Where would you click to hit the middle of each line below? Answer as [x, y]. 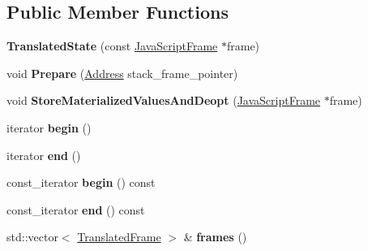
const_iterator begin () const [81, 182]
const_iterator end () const [76, 209]
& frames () [215, 237]
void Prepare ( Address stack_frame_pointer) [122, 73]
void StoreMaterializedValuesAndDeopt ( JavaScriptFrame [164, 100]
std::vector [32, 237]
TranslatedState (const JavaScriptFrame [112, 46]
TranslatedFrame [119, 237]
